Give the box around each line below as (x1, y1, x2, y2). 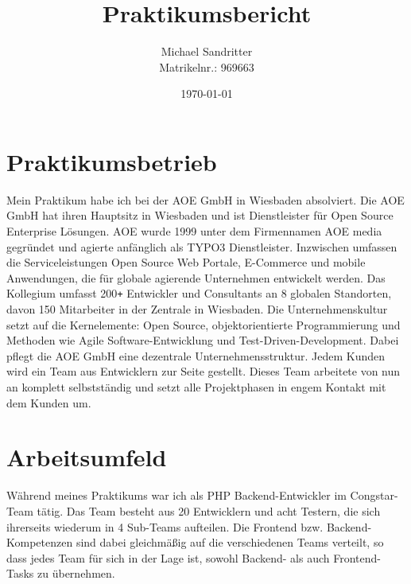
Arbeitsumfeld (6, 441, 167, 473)
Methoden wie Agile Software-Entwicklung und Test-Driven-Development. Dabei (6, 332, 399, 348)
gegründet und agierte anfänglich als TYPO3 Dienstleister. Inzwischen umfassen (6, 238, 397, 255)
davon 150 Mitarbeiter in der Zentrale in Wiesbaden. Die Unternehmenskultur (6, 301, 388, 317)
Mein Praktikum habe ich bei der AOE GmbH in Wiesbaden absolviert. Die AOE (6, 191, 405, 208)
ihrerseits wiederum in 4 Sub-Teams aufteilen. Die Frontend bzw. (6, 518, 324, 535)
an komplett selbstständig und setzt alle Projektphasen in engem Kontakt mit (6, 379, 386, 395)
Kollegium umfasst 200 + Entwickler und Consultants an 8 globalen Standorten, (6, 285, 392, 302)
